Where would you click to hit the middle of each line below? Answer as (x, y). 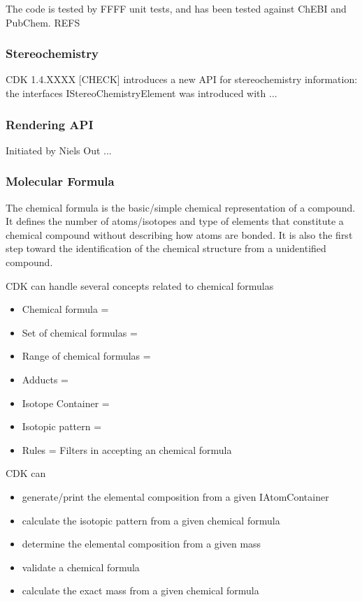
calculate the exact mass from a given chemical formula (140, 590)
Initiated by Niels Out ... (59, 150)
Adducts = (45, 379)
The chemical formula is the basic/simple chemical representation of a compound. (181, 207)
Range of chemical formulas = (86, 356)
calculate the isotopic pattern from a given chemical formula (151, 520)
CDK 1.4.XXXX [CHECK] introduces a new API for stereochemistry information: (182, 79)
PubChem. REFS (43, 22)
